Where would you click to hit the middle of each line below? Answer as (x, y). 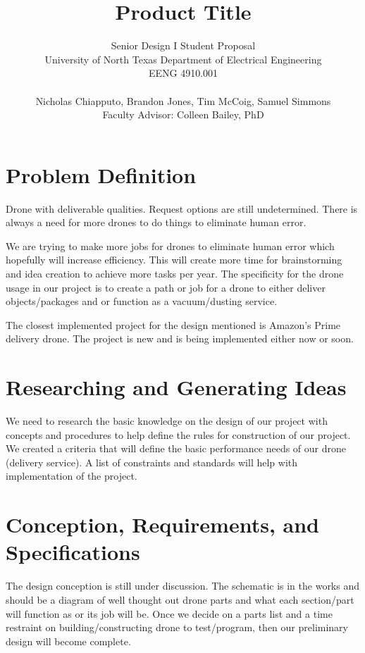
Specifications (73, 552)
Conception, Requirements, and (162, 524)
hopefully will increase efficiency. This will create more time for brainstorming (174, 260)
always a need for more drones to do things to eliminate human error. (156, 222)
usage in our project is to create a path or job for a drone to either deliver (166, 287)
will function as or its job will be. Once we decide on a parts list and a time (169, 613)
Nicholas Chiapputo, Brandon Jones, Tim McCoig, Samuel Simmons (183, 100)
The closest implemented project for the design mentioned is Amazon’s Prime (173, 324)
